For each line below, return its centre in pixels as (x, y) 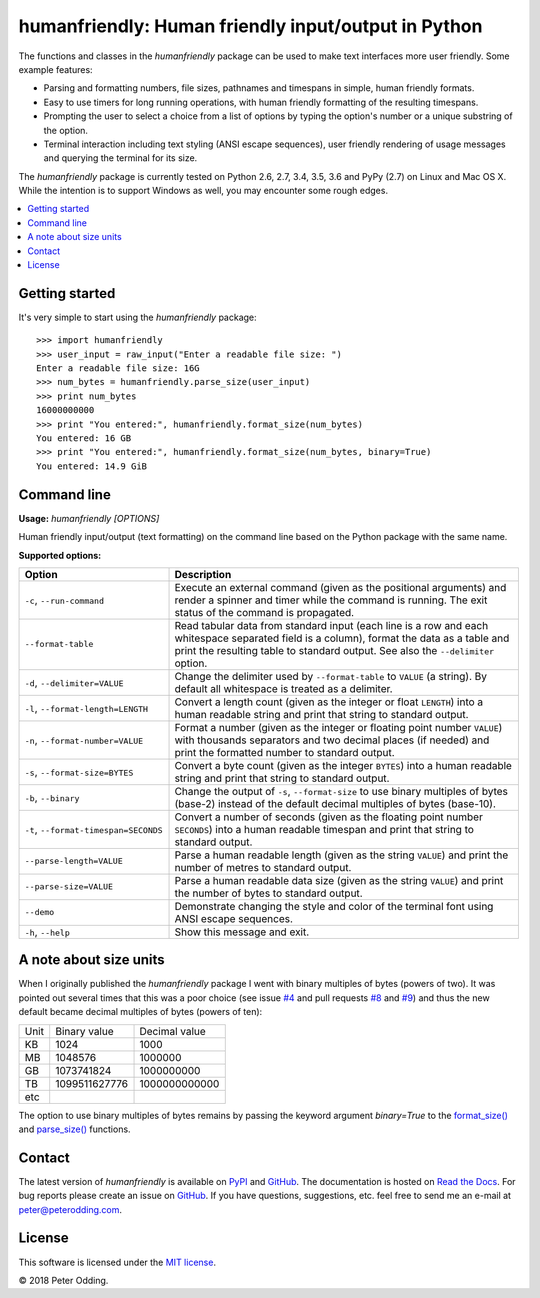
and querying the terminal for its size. (120, 158)
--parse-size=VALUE (69, 886)
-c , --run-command (64, 600)
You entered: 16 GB (84, 438)
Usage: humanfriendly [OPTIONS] (89, 518)
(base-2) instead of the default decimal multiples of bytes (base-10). (335, 803)
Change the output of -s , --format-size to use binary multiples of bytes (341, 791)
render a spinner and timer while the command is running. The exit (331, 600)
